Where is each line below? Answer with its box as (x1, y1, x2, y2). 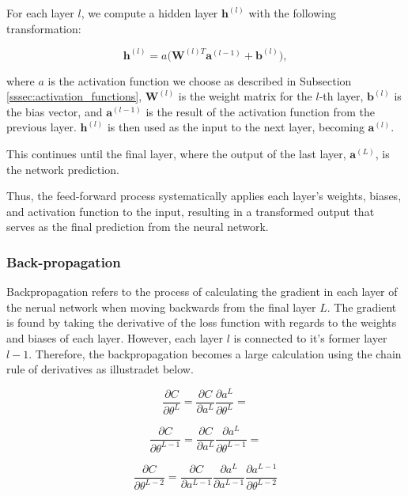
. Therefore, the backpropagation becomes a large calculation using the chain (28, 345, 402, 362)
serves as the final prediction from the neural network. (6, 218, 269, 235)
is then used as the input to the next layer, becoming (107, 119, 365, 135)
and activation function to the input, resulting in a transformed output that (6, 203, 375, 219)
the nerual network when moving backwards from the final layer (6, 298, 316, 315)
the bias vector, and (6, 103, 103, 119)
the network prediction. (6, 161, 119, 177)
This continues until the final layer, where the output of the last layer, (6, 146, 346, 161)
